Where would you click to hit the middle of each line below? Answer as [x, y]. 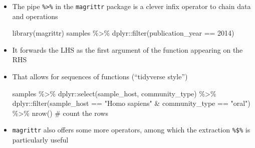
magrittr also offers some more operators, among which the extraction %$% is [131, 130]
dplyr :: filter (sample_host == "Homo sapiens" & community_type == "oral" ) [131, 103]
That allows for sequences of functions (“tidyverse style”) [100, 77]
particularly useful [40, 140]
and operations [35, 16]
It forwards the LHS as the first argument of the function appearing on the [127, 49]
